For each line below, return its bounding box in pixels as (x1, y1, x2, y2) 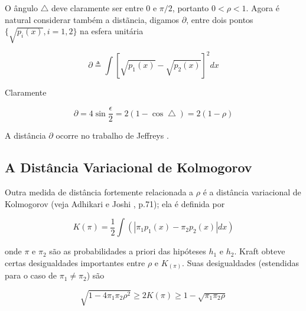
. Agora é (246, 2, 279, 14)
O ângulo (5, 2, 38, 14)
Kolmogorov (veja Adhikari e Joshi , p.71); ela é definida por (5, 197, 225, 209)
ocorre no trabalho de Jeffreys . (56, 129, 169, 142)
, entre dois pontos (186, 13, 253, 25)
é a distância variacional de (203, 185, 301, 198)
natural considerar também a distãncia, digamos (5, 13, 180, 25)
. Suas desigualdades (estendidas (182, 256, 300, 269)
